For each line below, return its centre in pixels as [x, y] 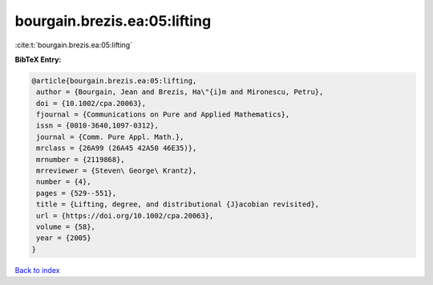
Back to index [37, 270]
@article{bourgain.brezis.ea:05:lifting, [114, 81]
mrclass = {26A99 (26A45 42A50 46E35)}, [117, 148]
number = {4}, [64, 182]
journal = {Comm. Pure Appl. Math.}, [110, 137]
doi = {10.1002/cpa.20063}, [91, 103]
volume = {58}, [66, 227]
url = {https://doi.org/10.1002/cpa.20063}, [125, 216]
